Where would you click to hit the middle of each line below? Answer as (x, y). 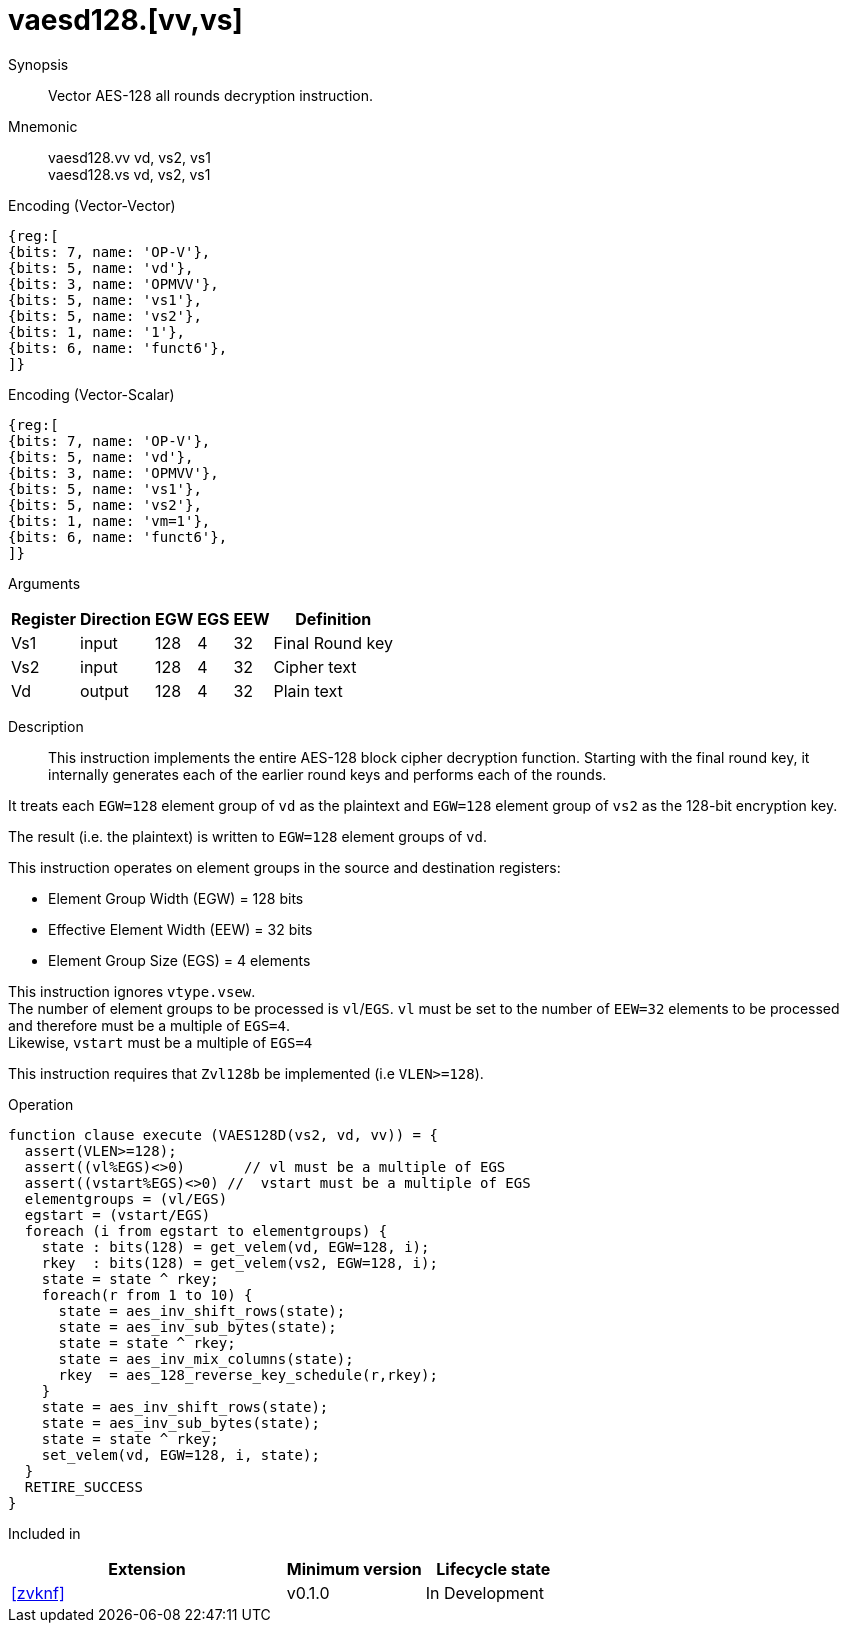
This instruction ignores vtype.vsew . (132, 991)
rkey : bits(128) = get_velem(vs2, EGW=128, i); (239, 1262)
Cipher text (315, 666)
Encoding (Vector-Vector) (92, 205)
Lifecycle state (493, 1568)
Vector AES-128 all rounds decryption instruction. (211, 95)
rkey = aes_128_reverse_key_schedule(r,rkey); (248, 1374)
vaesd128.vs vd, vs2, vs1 (129, 174)
